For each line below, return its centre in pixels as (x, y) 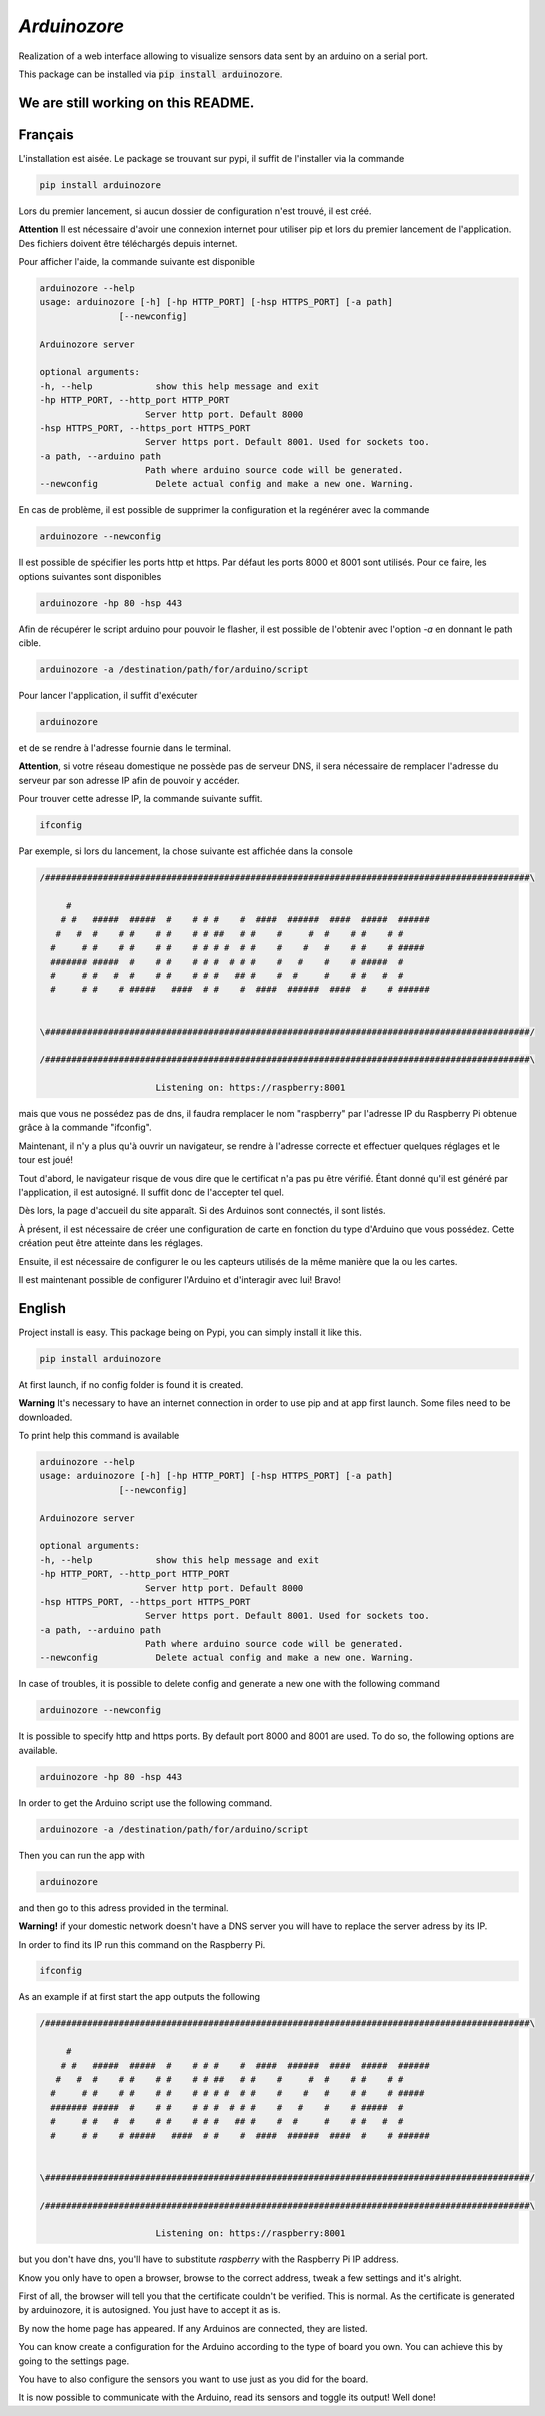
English (42, 1308)
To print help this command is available (99, 1436)
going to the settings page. (74, 2361)
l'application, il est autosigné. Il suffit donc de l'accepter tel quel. (151, 1192)
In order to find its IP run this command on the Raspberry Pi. (142, 1944)
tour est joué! (46, 1160)
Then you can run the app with (81, 1855)
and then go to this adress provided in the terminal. (123, 1907)
